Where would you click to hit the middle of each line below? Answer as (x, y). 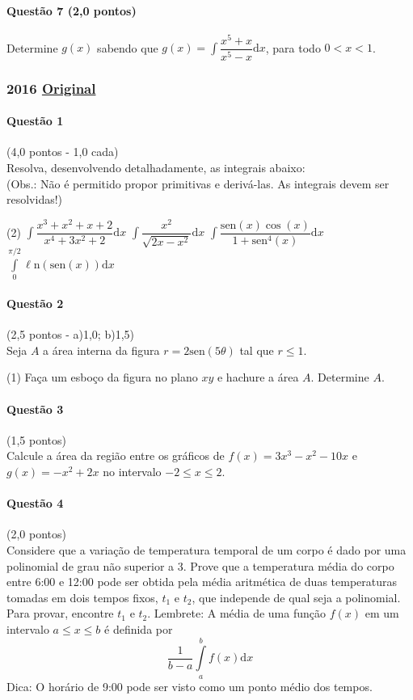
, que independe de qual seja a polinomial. (296, 597)
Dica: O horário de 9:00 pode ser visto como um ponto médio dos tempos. (190, 686)
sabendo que (128, 47)
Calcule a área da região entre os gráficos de (116, 455)
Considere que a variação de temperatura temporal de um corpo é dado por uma (206, 550)
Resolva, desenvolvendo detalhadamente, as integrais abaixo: (156, 168)
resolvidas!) (35, 199)
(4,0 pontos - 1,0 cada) (63, 152)
